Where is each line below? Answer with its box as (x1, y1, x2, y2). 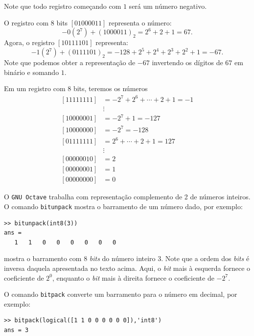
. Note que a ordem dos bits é (161, 253, 250, 264)
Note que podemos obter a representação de (4, 57, 136, 68)
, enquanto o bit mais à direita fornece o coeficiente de (52, 272, 214, 283)
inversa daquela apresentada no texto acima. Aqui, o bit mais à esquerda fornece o (4, 263, 251, 273)
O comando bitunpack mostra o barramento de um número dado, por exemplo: (4, 201, 243, 211)
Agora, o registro (4, 37, 55, 48)
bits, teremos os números (73, 83, 148, 94)
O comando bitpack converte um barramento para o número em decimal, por (4, 289, 237, 299)
